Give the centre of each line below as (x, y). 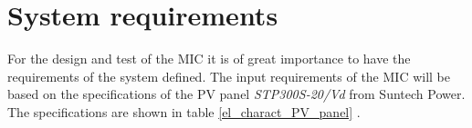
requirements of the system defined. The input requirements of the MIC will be (229, 76)
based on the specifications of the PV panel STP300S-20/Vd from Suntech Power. (236, 94)
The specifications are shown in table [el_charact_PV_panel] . (184, 111)
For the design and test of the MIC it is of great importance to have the (209, 59)
